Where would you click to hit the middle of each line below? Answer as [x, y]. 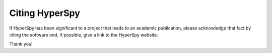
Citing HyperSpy [45, 13]
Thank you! [21, 44]
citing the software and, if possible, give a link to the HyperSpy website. [84, 34]
